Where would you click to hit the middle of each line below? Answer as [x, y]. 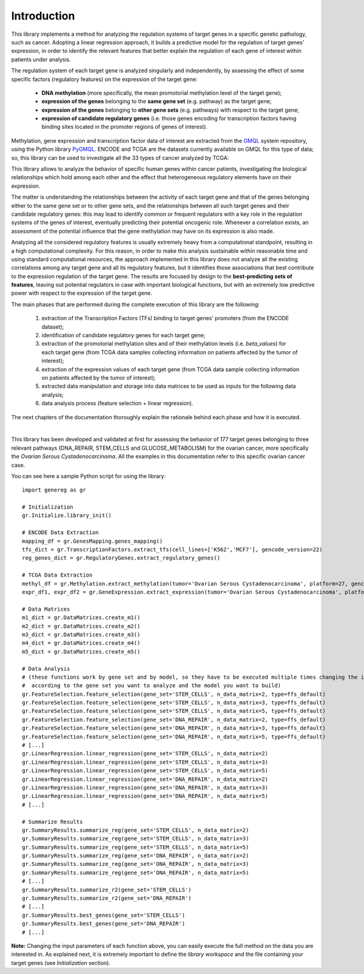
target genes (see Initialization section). [61, 962]
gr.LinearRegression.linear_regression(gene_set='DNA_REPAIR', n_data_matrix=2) [145, 779]
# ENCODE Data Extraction [61, 533]
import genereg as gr [54, 490]
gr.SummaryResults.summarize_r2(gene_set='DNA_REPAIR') [107, 898]
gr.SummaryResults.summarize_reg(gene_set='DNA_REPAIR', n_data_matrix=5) [136, 873]
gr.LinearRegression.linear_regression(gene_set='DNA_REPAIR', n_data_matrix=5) [145, 796]
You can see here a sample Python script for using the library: [89, 476]
